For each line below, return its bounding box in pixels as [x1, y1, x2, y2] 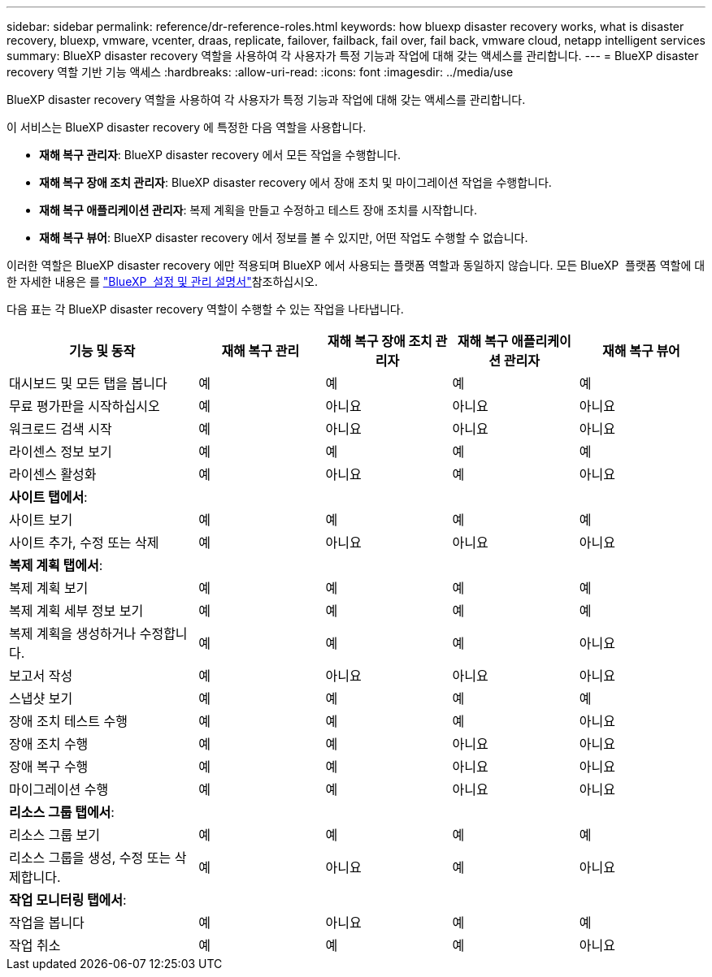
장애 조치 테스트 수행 [9, 713, 128, 729]
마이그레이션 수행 [9, 781, 109, 798]
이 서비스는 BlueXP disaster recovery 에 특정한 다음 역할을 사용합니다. [7, 120, 367, 134]
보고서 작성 [9, 668, 73, 684]
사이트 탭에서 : [9, 489, 88, 505]
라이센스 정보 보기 [9, 443, 112, 460]
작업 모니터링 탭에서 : [9, 892, 127, 908]
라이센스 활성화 [9, 466, 97, 482]
